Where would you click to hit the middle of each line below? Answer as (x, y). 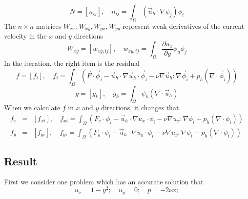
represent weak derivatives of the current (183, 26)
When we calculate (32, 108)
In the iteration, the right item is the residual (72, 63)
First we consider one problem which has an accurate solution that (104, 181)
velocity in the (25, 36)
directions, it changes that (140, 108)
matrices (49, 26)
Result (21, 161)
